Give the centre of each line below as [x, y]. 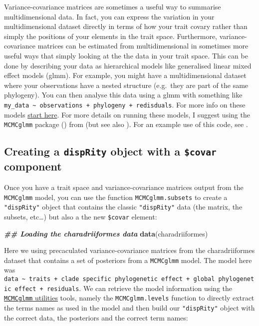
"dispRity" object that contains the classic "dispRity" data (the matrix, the [123, 207]
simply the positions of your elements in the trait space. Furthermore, [111, 36]
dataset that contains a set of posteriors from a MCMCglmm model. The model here [128, 260]
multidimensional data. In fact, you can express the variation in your [109, 16]
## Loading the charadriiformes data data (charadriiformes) [106, 233]
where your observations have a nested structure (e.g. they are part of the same [126, 85]
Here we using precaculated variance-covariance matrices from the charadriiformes [129, 250]
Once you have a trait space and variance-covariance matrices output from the [124, 187]
